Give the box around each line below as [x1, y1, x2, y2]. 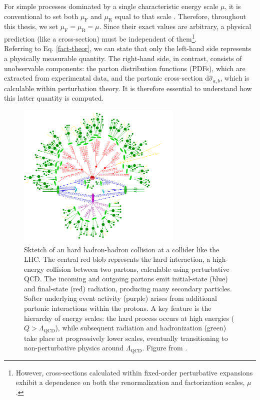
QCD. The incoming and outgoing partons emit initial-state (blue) [24, 273, 228, 284]
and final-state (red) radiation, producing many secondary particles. [24, 283, 232, 293]
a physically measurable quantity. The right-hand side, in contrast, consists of [4, 53, 242, 64]
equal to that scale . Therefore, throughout [114, 11, 246, 21]
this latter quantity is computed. [4, 93, 104, 103]
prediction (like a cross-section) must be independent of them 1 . [4, 32, 197, 44]
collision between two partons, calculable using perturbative [46, 263, 229, 274]
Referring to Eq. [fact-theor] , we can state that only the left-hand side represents [4, 43, 251, 54]
